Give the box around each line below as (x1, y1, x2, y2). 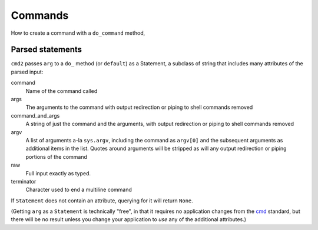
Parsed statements (11, 45, 82, 55)
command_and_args (11, 112, 60, 119)
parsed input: (11, 68, 44, 75)
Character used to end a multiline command (25, 186, 132, 194)
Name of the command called (25, 87, 98, 94)
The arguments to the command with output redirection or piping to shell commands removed (25, 104, 253, 111)
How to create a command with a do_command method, (11, 29, 145, 36)
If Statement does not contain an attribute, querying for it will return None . (11, 197, 194, 204)
